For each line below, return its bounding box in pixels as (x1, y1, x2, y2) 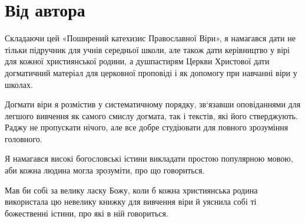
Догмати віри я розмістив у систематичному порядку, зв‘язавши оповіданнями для (5, 98, 301, 110)
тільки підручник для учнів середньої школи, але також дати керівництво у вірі (5, 43, 290, 55)
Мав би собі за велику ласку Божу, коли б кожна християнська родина (5, 183, 258, 196)
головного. (5, 132, 42, 145)
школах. (5, 78, 33, 90)
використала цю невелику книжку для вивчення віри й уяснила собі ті (5, 195, 257, 208)
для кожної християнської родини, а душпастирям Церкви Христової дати (5, 55, 270, 67)
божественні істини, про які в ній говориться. (5, 206, 168, 219)
